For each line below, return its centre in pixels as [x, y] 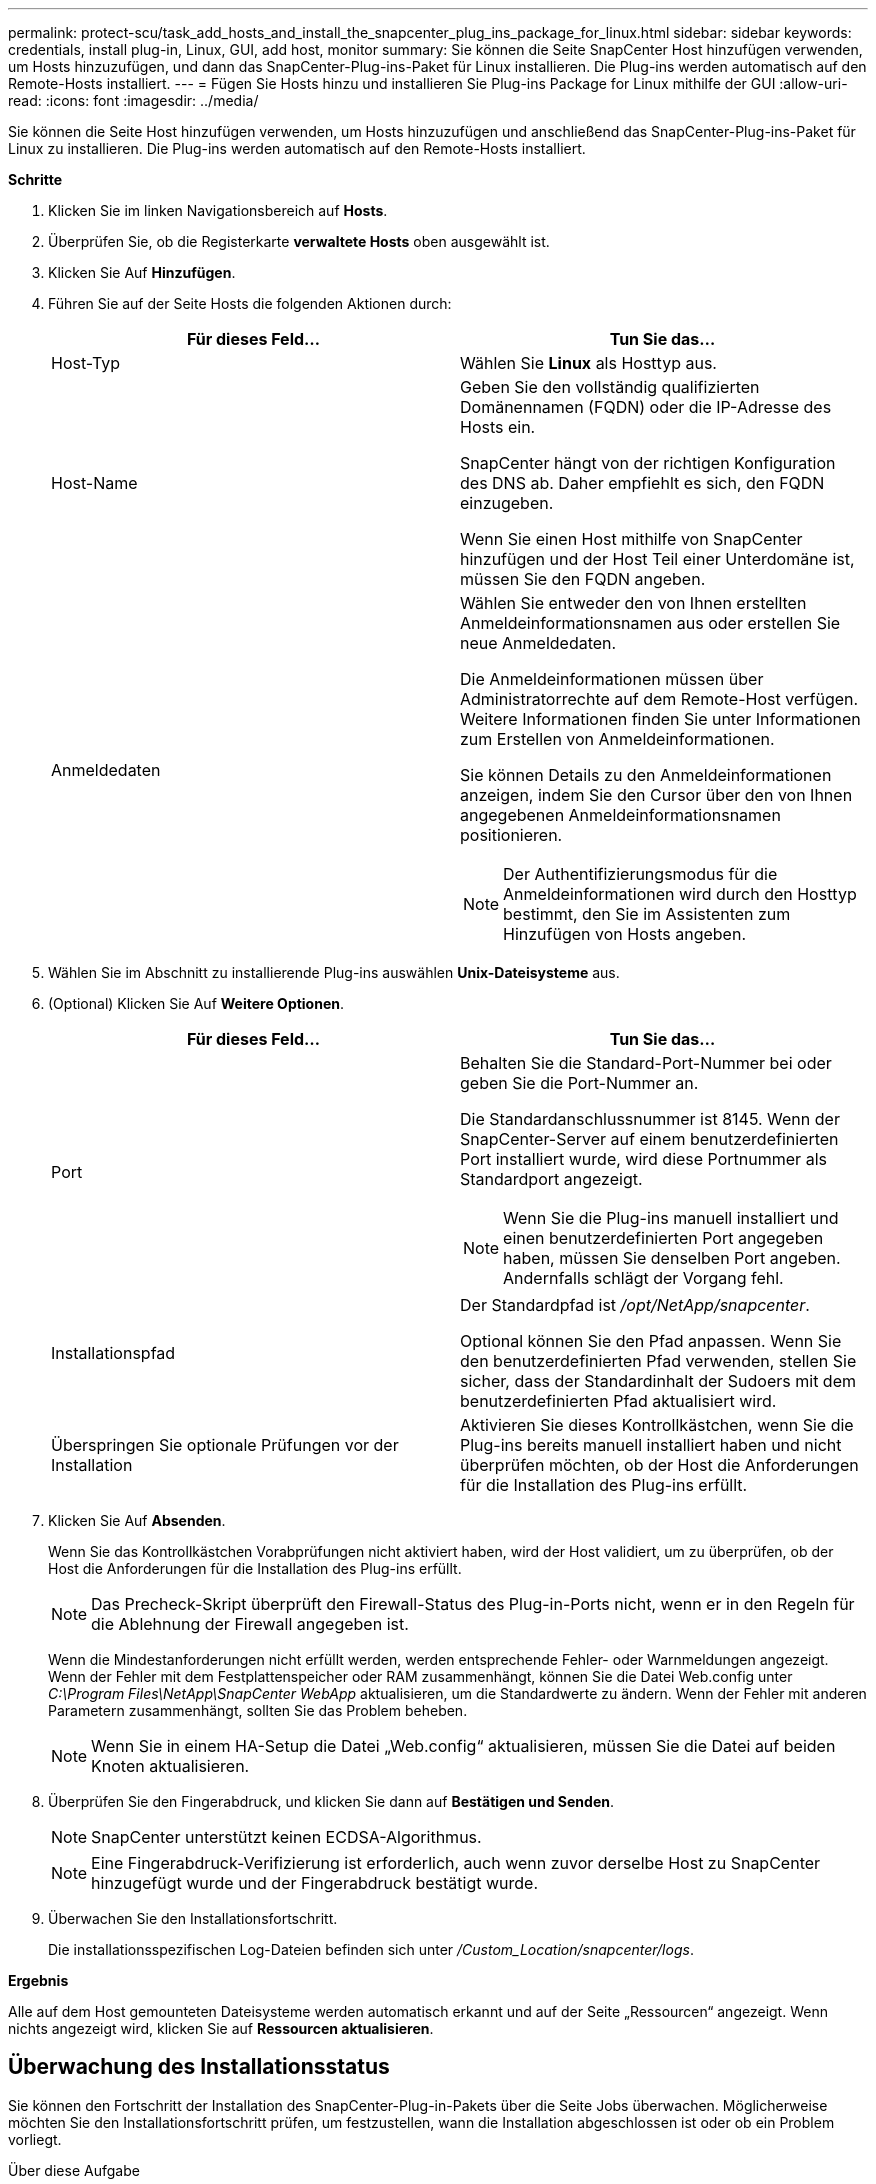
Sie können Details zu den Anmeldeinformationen [646, 775]
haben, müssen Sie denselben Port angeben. [672, 1258]
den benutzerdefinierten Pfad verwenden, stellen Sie [658, 1361]
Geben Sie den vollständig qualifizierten [610, 387]
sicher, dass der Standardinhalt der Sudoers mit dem [658, 1381]
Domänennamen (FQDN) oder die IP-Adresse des [646, 407]
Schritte [35, 179]
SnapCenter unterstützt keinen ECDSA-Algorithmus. [286, 1837]
